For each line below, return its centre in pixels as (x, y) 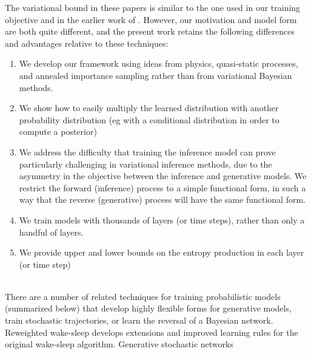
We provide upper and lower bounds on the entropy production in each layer (162, 252)
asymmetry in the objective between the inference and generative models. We (163, 176)
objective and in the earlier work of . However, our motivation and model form (151, 19)
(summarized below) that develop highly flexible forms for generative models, (148, 308)
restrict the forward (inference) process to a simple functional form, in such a (162, 187)
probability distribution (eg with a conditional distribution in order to (149, 119)
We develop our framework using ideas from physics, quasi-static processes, (159, 63)
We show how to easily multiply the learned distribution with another (149, 108)
